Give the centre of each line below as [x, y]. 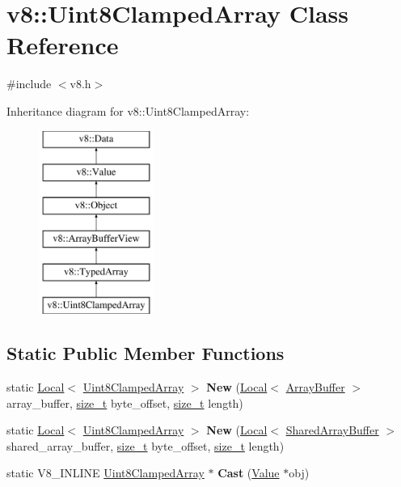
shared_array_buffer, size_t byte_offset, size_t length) [146, 445]
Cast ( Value [249, 473]
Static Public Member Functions [146, 353]
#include [29, 84]
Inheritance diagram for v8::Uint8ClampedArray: [128, 110]
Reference [63, 45]
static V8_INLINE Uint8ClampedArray [106, 473]
